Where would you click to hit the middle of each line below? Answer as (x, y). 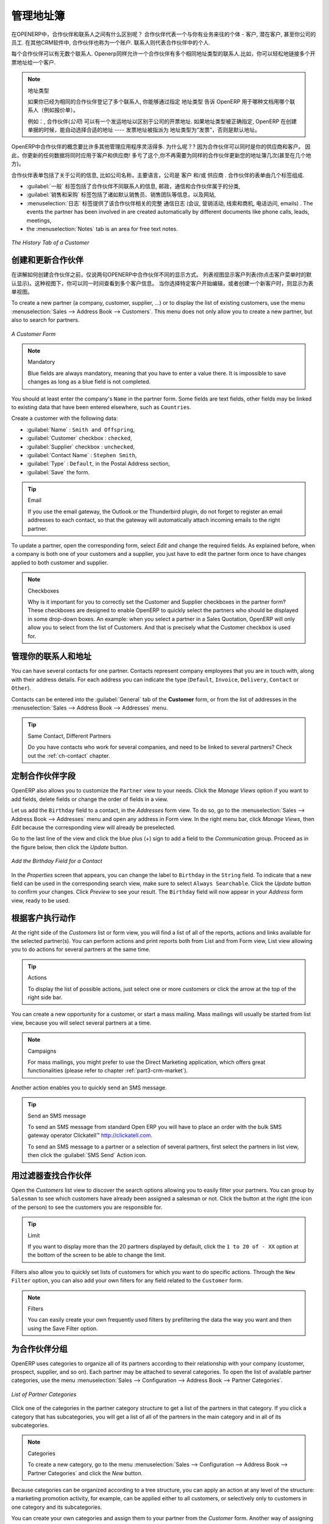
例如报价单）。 (61, 110)
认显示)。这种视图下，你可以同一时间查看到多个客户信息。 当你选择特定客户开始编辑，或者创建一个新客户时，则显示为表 (162, 283)
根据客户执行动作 (43, 918)
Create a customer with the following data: (65, 418)
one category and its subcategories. (57, 1507)
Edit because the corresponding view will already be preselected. (94, 828)
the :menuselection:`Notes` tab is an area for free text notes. (102, 229)
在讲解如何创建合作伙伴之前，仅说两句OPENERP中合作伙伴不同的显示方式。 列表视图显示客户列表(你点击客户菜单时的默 (161, 275)
